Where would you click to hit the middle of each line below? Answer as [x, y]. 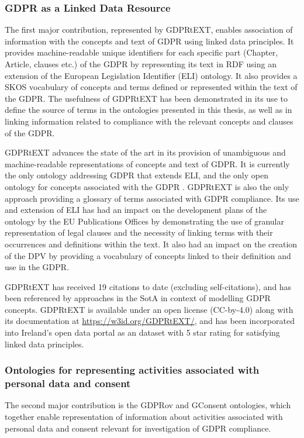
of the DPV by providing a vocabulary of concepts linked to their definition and [148, 255]
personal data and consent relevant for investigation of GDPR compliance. [138, 428]
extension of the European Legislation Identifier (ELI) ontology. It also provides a [151, 75]
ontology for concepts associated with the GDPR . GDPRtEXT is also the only [147, 186]
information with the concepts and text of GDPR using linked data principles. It [149, 41]
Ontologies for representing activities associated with [132, 370]
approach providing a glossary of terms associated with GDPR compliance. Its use [152, 198]
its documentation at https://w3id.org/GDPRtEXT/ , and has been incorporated [150, 321]
